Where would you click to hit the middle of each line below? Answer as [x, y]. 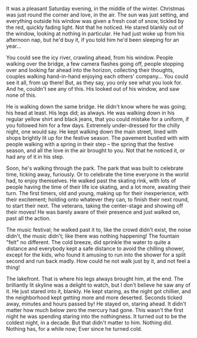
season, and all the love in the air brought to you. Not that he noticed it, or [96, 150]
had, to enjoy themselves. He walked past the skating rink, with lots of [91, 181]
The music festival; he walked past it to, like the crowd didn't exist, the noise [99, 230]
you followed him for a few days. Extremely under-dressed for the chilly [93, 125]
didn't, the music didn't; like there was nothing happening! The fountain [93, 236]
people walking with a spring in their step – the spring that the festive [90, 144]
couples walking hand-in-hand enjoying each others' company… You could [97, 76]
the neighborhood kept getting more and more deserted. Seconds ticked [94, 298]
